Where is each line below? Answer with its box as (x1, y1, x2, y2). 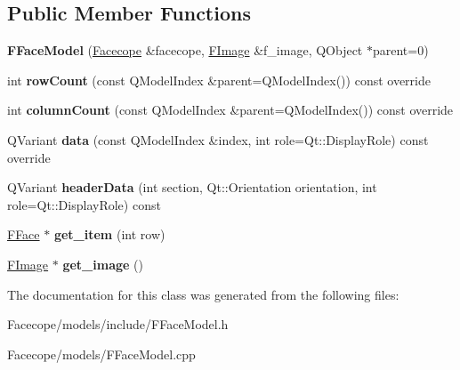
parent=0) (372, 41, 429, 60)
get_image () (62, 254, 143, 273)
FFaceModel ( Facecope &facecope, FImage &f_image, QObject (7, 41, 363, 60)
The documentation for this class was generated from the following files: (7, 285, 399, 303)
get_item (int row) (53, 225, 165, 244)
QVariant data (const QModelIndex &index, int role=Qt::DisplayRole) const (7, 130, 429, 149)
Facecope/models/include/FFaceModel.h (7, 315, 229, 334)
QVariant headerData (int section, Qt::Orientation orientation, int (7, 178, 377, 197)
